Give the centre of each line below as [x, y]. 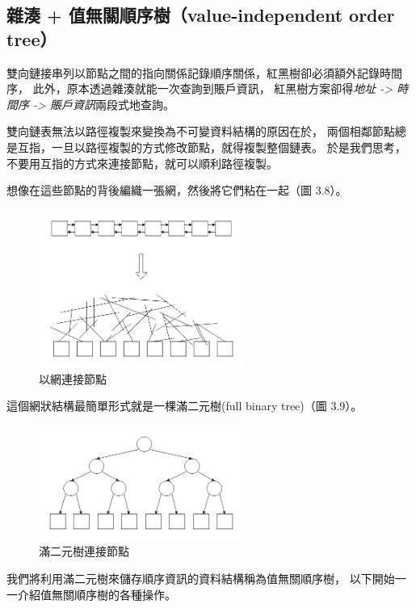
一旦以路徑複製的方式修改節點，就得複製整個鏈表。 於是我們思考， [229, 147]
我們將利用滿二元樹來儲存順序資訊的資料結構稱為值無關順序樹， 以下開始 [201, 578]
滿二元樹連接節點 [84, 551]
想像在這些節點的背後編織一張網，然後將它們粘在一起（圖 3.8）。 [177, 190]
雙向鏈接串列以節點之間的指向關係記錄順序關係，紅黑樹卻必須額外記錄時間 [204, 72]
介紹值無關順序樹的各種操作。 [97, 594]
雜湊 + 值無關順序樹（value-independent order [201, 15]
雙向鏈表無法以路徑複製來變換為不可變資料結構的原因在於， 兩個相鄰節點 [201, 131]
